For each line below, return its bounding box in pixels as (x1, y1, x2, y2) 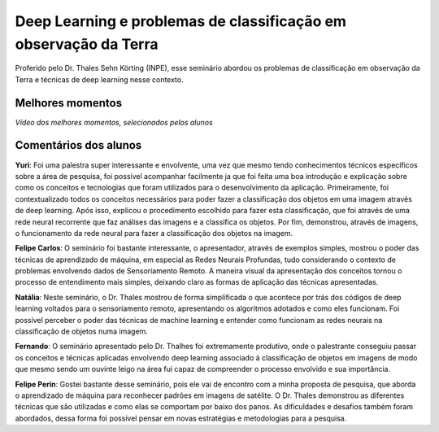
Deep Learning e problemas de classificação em (15, 12, 347, 30)
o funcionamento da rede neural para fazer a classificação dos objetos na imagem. (15, 228, 293, 238)
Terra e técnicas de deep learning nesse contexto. (15, 74, 184, 85)
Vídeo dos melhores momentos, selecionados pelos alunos (15, 117, 213, 127)
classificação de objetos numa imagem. (15, 326, 148, 337)
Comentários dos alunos (15, 138, 142, 152)
